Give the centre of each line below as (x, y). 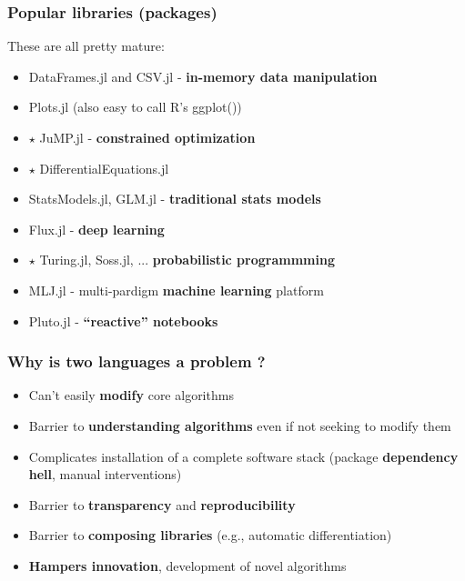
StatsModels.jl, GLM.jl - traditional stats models (175, 199)
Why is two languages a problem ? (136, 361)
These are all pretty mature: (86, 46)
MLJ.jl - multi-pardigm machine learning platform (176, 290)
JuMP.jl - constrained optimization (147, 137)
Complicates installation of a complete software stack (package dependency (243, 456)
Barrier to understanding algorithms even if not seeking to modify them (240, 425)
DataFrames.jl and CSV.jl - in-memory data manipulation (203, 76)
